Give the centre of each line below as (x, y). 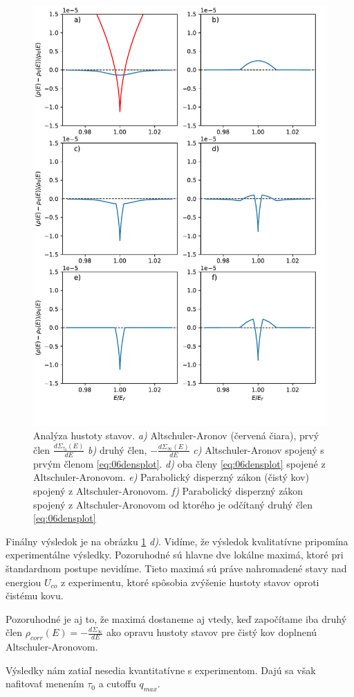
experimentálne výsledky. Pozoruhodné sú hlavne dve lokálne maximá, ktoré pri (175, 555)
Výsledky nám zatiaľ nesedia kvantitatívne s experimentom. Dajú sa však (161, 670)
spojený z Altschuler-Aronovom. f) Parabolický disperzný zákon (168, 490)
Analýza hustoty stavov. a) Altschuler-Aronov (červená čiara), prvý (176, 435)
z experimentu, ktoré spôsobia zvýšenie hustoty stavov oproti (190, 582)
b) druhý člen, (118, 449)
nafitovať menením (45, 683)
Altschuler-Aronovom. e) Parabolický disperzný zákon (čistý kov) (171, 477)
